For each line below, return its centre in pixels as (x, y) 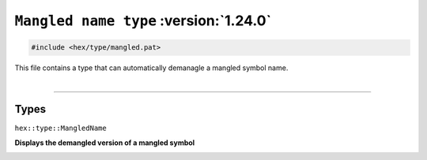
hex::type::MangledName (60, 128)
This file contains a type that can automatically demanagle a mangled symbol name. (151, 68)
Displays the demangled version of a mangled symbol (105, 143)
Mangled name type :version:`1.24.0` (143, 20)
